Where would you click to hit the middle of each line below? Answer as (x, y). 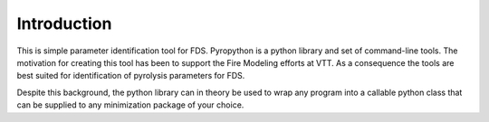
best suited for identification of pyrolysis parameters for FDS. (131, 76)
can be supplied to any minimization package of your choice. (130, 105)
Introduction (64, 23)
